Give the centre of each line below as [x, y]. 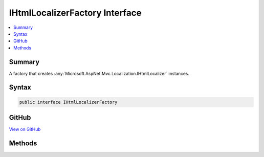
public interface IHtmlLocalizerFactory [68, 102]
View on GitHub [25, 129]
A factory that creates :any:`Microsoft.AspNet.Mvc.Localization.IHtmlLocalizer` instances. [99, 73]
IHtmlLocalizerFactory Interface [75, 13]
